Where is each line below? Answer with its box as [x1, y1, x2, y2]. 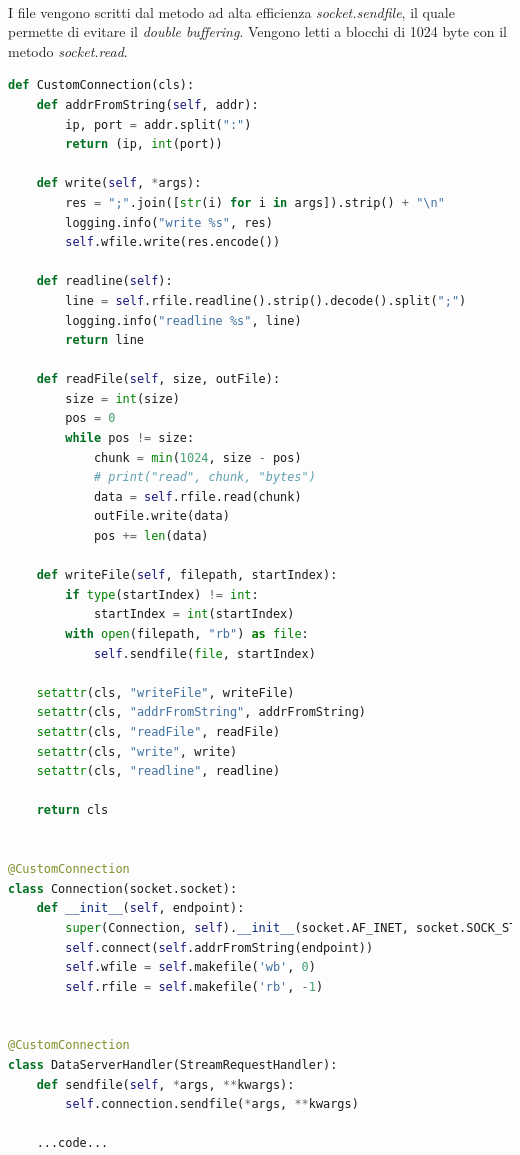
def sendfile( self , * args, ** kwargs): [36, 1077, 295, 1092]
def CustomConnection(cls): [8, 78, 195, 93]
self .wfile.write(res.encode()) [65, 235, 281, 250]
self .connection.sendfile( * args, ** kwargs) [65, 1097, 359, 1112]
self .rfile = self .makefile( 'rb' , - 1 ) [65, 979, 324, 994]
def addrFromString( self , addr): [36, 97, 259, 112]
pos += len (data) [93, 529, 209, 544]
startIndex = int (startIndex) [93, 607, 295, 622]
